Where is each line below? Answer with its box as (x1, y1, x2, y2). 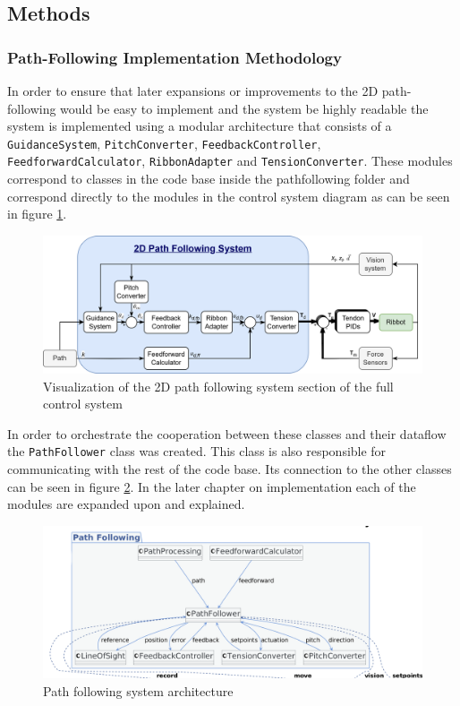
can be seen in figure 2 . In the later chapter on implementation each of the (7, 477, 416, 495)
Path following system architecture (43, 681, 234, 700)
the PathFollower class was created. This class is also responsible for (7, 442, 387, 461)
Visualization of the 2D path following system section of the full (43, 376, 394, 395)
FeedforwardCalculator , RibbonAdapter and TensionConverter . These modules (7, 151, 453, 170)
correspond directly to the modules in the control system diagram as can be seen (7, 186, 450, 205)
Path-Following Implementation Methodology (7, 46, 342, 68)
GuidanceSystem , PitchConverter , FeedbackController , (7, 133, 321, 152)
